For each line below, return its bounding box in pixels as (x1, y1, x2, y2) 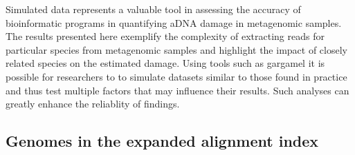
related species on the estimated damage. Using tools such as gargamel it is (6, 56, 325, 70)
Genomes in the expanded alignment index (6, 130, 319, 152)
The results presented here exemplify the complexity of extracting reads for (6, 29, 325, 43)
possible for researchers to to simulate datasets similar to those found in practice (6, 69, 347, 83)
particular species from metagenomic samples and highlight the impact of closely (6, 42, 347, 56)
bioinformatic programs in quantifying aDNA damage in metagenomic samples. (6, 15, 342, 30)
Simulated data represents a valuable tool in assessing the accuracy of (6, 2, 301, 16)
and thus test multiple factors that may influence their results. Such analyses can (6, 83, 349, 97)
